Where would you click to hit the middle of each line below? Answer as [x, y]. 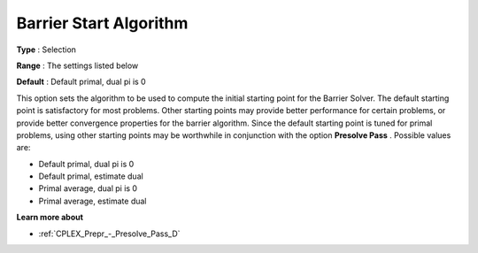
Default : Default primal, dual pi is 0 [81, 82]
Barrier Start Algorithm [102, 23]
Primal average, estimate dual [93, 201]
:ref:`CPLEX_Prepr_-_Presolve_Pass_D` [109, 234]
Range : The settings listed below [77, 65]
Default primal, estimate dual [91, 176]
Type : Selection [46, 50]
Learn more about [50, 218]
